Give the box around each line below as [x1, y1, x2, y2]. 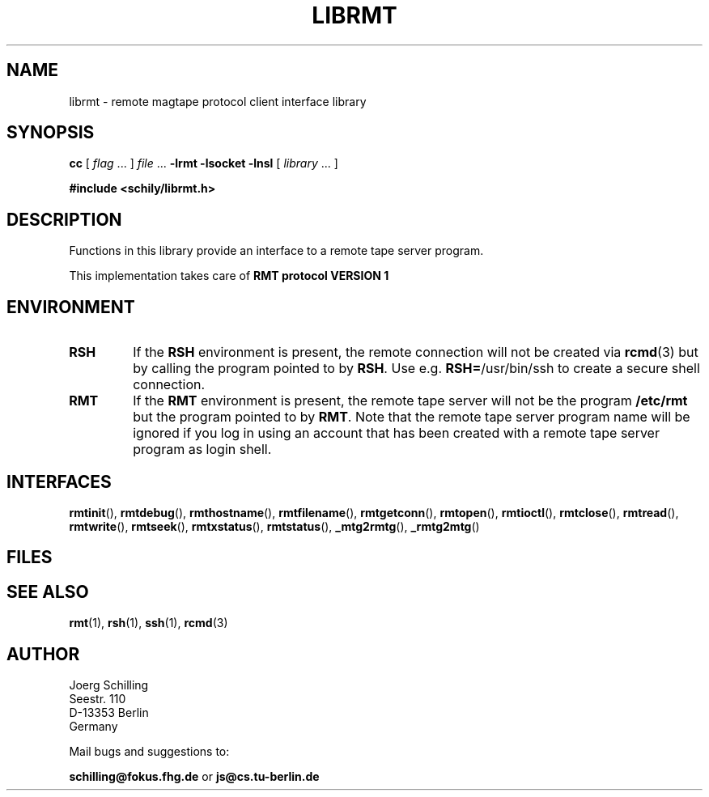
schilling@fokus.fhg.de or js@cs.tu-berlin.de [69, 769, 320, 784]
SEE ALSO [6, 581, 89, 602]
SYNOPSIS [6, 122, 95, 143]
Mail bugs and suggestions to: [69, 744, 230, 759]
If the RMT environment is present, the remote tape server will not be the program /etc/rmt [133, 392, 688, 409]
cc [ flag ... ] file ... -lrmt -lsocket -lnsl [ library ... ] [69, 156, 338, 171]
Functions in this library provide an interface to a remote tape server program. [69, 244, 484, 258]
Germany [69, 719, 118, 734]
